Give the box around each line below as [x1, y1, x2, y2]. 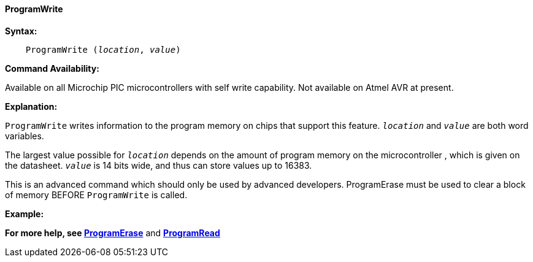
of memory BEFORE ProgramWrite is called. [5, 189, 188, 200]
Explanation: [5, 101, 58, 112]
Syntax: [5, 25, 37, 36]
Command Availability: [5, 63, 99, 74]
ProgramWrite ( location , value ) [25, 44, 181, 55]
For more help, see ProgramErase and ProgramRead [5, 227, 220, 238]
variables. [5, 130, 44, 141]
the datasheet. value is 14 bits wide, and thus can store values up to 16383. [5, 160, 312, 171]
